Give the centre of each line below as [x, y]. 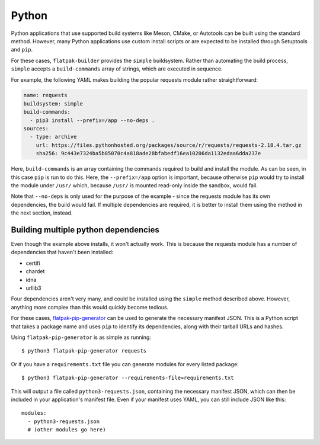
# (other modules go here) [67, 430]
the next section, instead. [42, 213]
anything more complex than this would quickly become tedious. [90, 307]
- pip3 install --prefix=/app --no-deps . [92, 120]
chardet [35, 271]
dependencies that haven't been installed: [62, 252]
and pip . [22, 50]
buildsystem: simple [53, 103]
